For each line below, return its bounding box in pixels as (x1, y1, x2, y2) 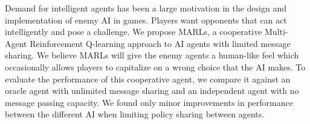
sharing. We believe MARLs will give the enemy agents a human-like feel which (5, 49, 299, 61)
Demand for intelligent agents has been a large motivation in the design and (5, 2, 287, 14)
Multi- (265, 25, 288, 38)
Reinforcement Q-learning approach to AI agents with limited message (30, 37, 291, 49)
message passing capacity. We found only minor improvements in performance (5, 96, 293, 108)
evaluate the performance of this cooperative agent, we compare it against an (5, 72, 291, 85)
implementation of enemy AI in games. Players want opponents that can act (5, 13, 287, 26)
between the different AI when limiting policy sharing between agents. (5, 108, 265, 120)
